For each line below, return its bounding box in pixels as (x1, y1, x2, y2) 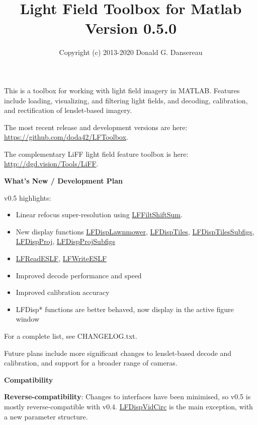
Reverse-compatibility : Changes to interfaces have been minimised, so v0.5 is (4, 391, 251, 402)
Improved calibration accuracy (16, 287, 110, 297)
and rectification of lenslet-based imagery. (4, 105, 132, 115)
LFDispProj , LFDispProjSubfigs (16, 236, 115, 247)
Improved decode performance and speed (16, 270, 142, 280)
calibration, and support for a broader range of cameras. (4, 357, 178, 368)
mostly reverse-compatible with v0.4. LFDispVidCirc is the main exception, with (4, 401, 253, 411)
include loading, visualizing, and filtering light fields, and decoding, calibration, (4, 95, 248, 105)
